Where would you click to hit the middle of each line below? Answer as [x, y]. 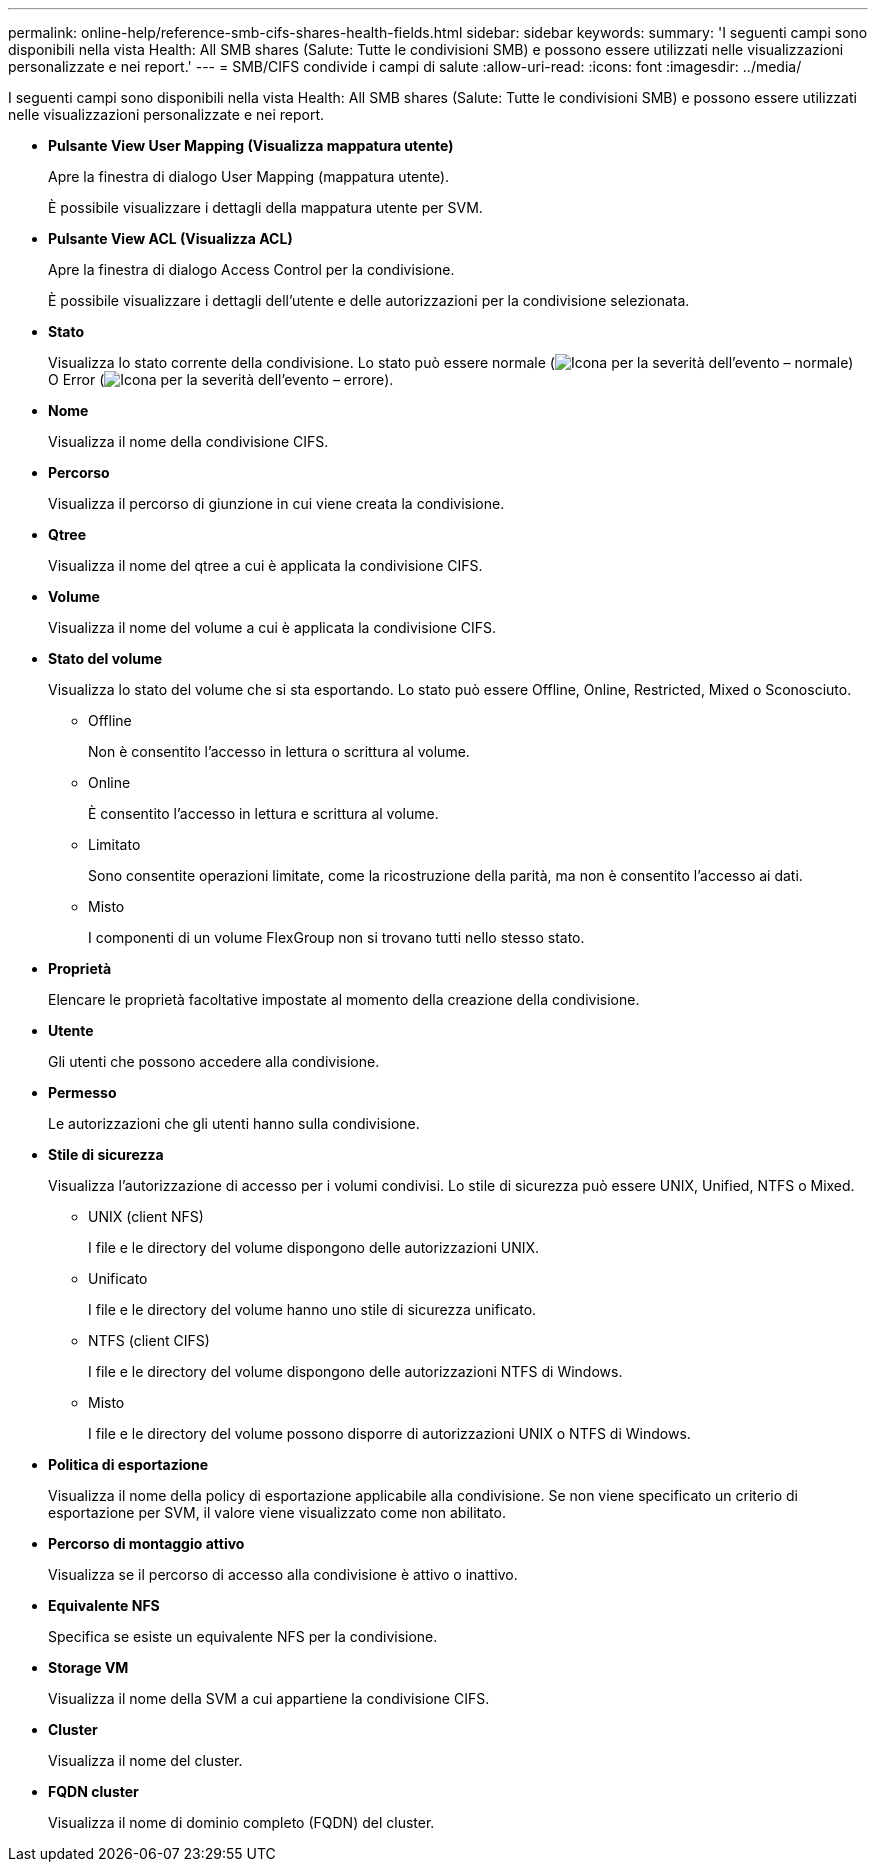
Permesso [82, 1092]
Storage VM [88, 1667]
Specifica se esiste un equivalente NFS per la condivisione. [243, 1636]
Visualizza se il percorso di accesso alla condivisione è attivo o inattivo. [283, 1574]
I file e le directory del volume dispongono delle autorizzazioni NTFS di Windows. [355, 1371]
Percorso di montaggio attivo [146, 1543]
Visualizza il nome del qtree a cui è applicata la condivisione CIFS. [265, 565]
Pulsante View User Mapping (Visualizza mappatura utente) [251, 145]
